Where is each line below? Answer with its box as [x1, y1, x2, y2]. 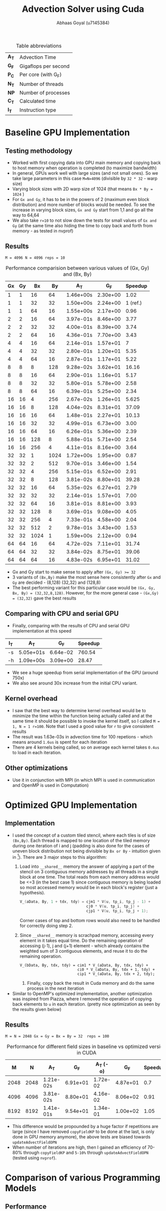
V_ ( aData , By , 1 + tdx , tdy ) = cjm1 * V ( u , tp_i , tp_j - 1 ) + [19, 899, 151, 904]
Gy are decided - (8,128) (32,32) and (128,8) [12, 579, 101, 586]
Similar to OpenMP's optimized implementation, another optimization [12, 990, 152, 996]
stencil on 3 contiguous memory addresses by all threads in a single [19, 869, 159, 875]
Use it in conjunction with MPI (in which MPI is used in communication [12, 777, 155, 783]
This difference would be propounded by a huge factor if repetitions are [12, 1123, 159, 1129]
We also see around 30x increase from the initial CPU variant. [12, 680, 138, 686]
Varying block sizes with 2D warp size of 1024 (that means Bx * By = [12, 186, 153, 192]
